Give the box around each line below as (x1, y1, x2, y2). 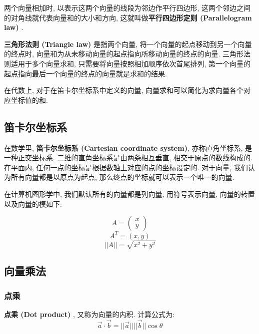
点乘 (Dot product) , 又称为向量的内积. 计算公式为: (4, 309, 174, 319)
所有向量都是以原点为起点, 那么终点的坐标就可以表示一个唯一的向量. (10, 172, 234, 182)
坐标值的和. (10, 94, 48, 105)
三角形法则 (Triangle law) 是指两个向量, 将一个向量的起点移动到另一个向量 (4, 38, 252, 49)
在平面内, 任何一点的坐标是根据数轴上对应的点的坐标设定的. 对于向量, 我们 (4, 162, 248, 172)
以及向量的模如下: (4, 198, 62, 209)
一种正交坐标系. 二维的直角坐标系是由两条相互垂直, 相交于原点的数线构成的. (4, 152, 252, 163)
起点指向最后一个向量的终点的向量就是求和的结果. (4, 68, 167, 78)
